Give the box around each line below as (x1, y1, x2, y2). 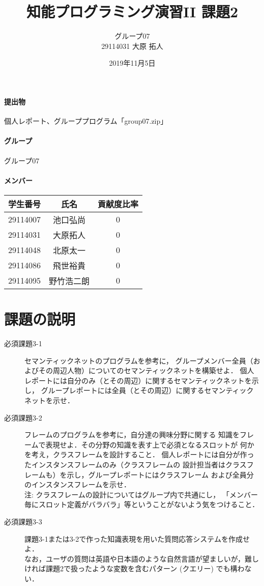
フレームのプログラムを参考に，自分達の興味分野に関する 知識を (24, 429, 240, 440)
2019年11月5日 (109, 58, 156, 68)
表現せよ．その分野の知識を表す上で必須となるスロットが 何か (45, 439, 254, 450)
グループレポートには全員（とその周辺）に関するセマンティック (41, 385, 254, 396)
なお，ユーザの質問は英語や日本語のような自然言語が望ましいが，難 (24, 553, 252, 564)
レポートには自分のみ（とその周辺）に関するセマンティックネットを (24, 375, 252, 385)
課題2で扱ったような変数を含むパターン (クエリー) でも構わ (45, 563, 245, 574)
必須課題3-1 (4, 338, 42, 349)
